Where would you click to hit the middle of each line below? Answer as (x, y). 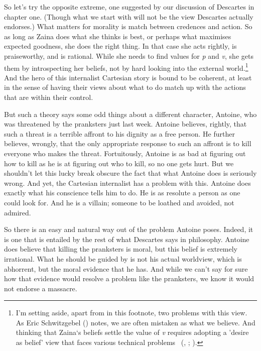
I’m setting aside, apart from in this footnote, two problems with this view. (132, 313)
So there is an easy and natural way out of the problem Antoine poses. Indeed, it (129, 229)
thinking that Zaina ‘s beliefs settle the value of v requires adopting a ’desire (132, 332)
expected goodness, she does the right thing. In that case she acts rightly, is (120, 46)
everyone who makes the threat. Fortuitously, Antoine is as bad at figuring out (125, 153)
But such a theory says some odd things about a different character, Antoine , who (130, 114)
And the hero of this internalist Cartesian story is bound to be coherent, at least (128, 77)
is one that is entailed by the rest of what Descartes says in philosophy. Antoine (127, 239)
